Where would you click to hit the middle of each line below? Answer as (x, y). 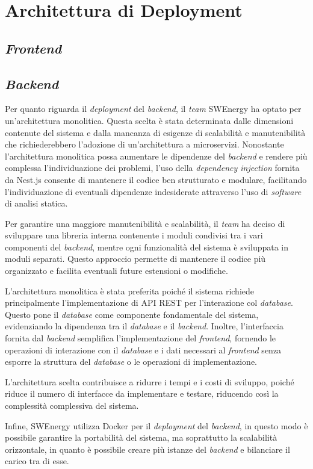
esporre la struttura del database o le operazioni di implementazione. (131, 362)
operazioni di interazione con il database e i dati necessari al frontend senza (143, 349)
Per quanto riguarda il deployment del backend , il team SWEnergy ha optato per (153, 109)
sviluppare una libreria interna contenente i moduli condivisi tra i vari (134, 235)
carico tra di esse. (37, 461)
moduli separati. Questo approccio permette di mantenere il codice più (135, 259)
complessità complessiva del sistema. (72, 405)
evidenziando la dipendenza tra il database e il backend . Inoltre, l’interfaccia (144, 326)
